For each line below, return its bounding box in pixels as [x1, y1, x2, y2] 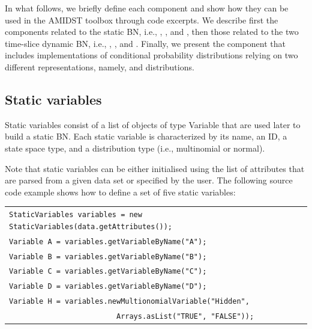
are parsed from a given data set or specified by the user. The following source [5, 174, 293, 186]
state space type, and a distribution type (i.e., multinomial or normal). [5, 141, 265, 154]
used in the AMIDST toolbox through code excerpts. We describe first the [5, 13, 278, 26]
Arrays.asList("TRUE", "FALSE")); [116, 312, 254, 321]
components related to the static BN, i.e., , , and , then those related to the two [5, 25, 299, 38]
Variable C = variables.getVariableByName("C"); [9, 267, 207, 276]
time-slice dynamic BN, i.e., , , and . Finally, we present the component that [5, 37, 286, 49]
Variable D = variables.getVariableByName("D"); [9, 282, 207, 291]
